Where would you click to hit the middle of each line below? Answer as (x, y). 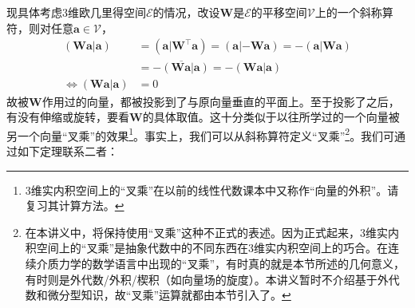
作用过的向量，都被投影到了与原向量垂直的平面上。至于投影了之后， (221, 101)
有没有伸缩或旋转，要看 (68, 117)
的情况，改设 (186, 12)
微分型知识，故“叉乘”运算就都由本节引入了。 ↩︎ (169, 295)
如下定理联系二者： (67, 150)
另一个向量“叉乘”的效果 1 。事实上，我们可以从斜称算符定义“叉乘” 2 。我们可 (201, 134)
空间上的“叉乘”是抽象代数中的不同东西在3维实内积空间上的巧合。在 (212, 248)
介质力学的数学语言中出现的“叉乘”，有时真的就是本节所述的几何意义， (221, 263)
